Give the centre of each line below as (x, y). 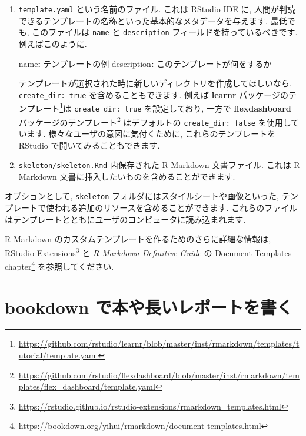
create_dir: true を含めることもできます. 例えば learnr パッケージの (153, 94)
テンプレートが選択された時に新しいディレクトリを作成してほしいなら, (155, 83)
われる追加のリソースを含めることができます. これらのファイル (176, 208)
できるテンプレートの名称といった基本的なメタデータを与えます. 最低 (153, 20)
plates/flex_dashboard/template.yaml (87, 386)
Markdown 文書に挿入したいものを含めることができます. (127, 176)
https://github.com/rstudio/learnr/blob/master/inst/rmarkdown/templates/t (159, 343)
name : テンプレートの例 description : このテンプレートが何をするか (145, 63)
